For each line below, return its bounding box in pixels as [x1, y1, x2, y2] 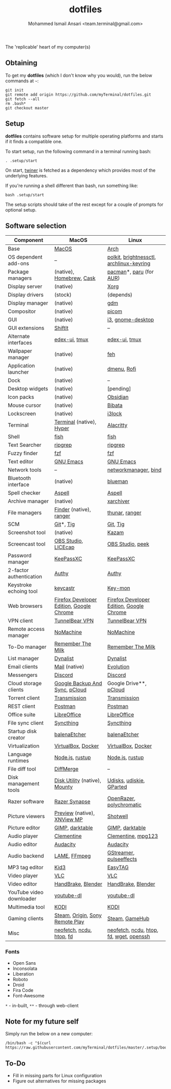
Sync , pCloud [54, 686, 87, 693]
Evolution [107, 663, 130, 670]
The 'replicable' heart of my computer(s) [5, 43, 91, 50]
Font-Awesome [12, 992, 45, 999]
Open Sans [12, 960, 36, 966]
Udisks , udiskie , [107, 777, 145, 784]
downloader [8, 895, 37, 902]
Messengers [8, 671, 38, 678]
